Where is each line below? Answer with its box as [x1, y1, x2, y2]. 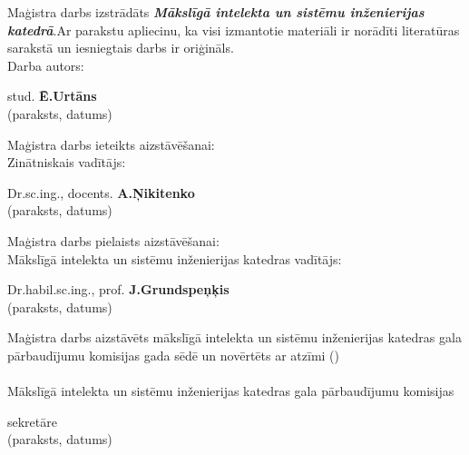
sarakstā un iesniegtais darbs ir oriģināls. [7, 38, 234, 57]
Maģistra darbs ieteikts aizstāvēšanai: [7, 134, 215, 153]
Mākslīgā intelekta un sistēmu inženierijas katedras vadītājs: [7, 249, 342, 268]
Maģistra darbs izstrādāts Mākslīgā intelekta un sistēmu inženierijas [7, 3, 425, 21]
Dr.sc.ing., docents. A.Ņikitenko [7, 183, 195, 202]
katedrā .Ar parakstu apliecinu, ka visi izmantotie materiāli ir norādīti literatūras [7, 20, 460, 39]
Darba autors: [7, 55, 84, 74]
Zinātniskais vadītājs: [7, 153, 126, 172]
